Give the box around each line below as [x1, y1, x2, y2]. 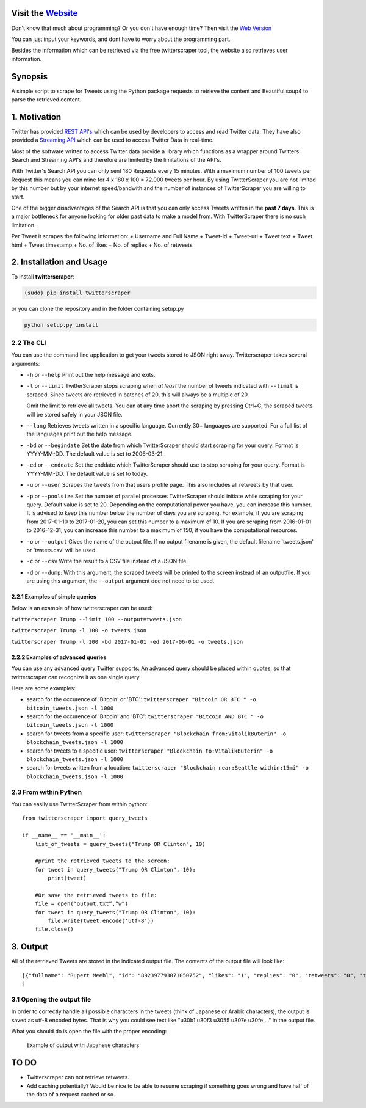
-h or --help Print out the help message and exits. [26, 371, 156, 378]
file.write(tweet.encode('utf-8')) [48, 917, 154, 925]
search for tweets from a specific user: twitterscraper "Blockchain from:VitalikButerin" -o [26, 730, 287, 737]
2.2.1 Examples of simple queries [11, 593, 97, 600]
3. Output [11, 941, 48, 952]
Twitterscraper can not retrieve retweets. [26, 1074, 129, 1081]
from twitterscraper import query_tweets [22, 815, 148, 822]
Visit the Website [11, 8, 78, 18]
